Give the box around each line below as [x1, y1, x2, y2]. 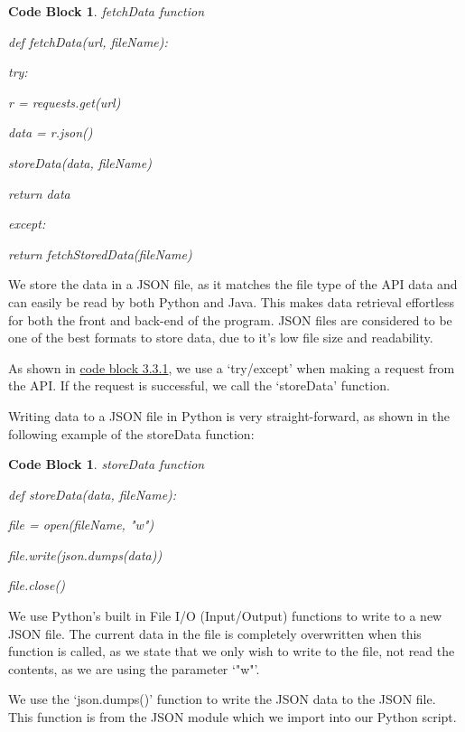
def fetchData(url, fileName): [8, 32, 168, 51]
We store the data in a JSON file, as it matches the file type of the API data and [8, 275, 458, 294]
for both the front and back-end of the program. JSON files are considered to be [8, 310, 452, 329]
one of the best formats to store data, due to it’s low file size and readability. [8, 328, 433, 347]
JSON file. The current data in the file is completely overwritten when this [8, 624, 422, 643]
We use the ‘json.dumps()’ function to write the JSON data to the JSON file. [8, 690, 436, 709]
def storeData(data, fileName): [8, 484, 177, 503]
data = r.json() [8, 123, 93, 142]
